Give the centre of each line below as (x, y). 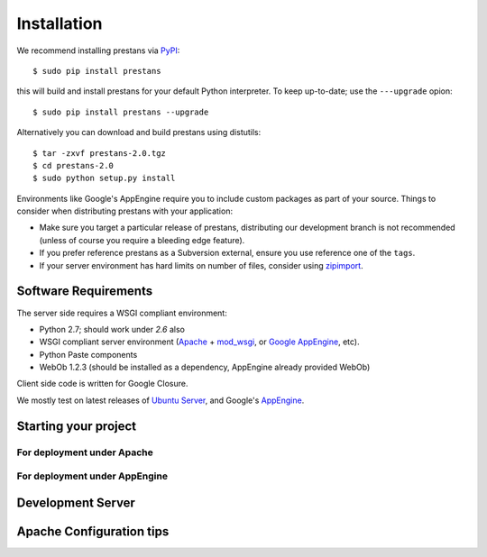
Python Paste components (88, 354)
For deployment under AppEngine (92, 476)
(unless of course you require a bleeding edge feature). (142, 240)
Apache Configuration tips (93, 531)
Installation (60, 23)
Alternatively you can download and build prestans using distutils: (139, 132)
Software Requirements (85, 292)
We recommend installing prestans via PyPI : (98, 50)
